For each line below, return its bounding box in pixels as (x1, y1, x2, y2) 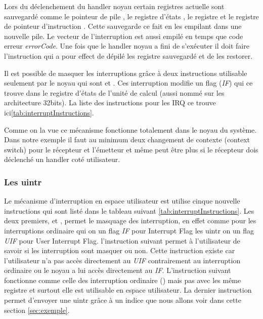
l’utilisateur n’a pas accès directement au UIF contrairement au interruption (4, 255, 241, 265)
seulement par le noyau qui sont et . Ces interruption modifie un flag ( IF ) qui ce (4, 77, 253, 88)
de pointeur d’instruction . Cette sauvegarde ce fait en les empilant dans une (4, 21, 242, 31)
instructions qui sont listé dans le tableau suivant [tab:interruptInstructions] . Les (4, 205, 254, 216)
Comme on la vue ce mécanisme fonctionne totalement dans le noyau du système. (4, 124, 257, 135)
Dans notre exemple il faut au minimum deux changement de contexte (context (4, 134, 250, 145)
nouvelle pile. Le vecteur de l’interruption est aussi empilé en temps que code (4, 30, 243, 41)
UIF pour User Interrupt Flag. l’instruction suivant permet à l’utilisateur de (4, 235, 240, 246)
